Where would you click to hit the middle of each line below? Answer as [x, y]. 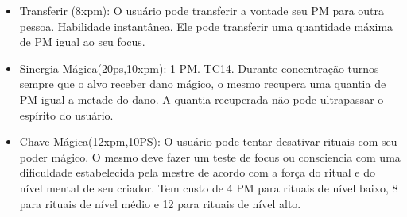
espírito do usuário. [66, 114]
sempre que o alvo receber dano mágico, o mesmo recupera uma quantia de [203, 84]
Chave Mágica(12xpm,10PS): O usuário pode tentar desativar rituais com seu [208, 141]
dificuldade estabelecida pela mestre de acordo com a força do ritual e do [197, 172]
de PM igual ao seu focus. [82, 42]
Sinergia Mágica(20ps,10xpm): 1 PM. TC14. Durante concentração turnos [199, 68]
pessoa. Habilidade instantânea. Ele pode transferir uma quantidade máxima [206, 26]
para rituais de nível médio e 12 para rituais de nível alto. [160, 203]
